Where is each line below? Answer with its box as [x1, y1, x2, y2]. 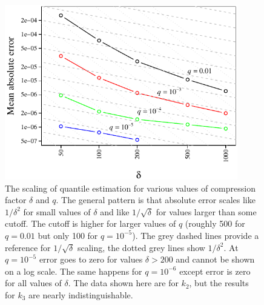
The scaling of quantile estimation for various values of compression [5, 181, 256, 194]
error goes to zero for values [39, 253, 143, 266]
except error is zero [179, 264, 251, 277]
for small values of [23, 205, 91, 218]
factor [5, 193, 27, 206]
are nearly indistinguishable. [28, 288, 133, 301]
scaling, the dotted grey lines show [77, 241, 205, 253]
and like [100, 205, 130, 218]
